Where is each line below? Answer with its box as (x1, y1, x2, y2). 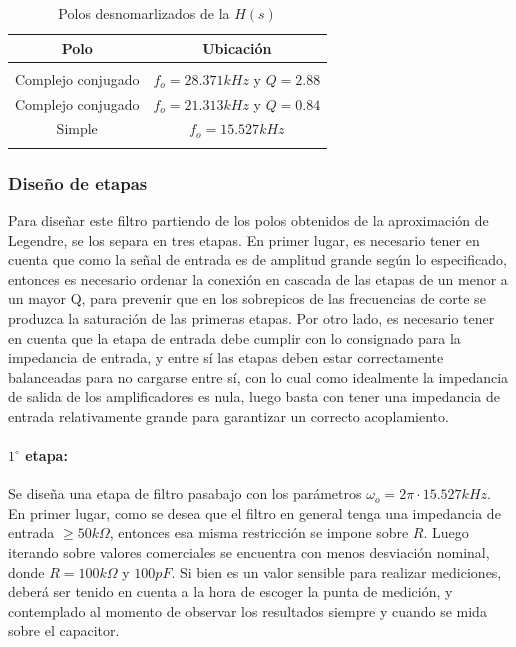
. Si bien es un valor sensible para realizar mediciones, (171, 561, 502, 582)
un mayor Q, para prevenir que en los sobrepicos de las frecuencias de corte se (8, 288, 486, 309)
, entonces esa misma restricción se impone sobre (109, 522, 409, 543)
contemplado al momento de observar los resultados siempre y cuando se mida (8, 600, 487, 621)
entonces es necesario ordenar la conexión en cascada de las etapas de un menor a (8, 268, 508, 289)
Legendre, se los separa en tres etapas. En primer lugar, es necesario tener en (8, 229, 480, 250)
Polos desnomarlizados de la (58, 3, 230, 23)
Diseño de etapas (8, 170, 148, 195)
